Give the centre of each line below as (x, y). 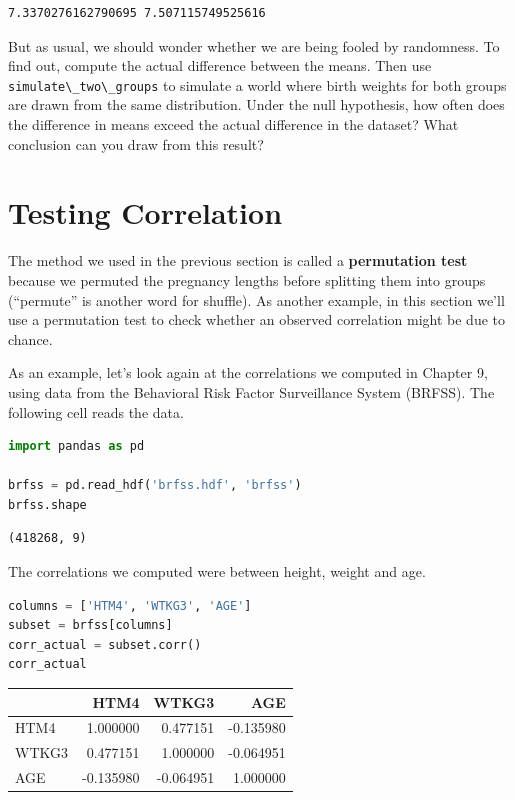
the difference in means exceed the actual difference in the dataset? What (233, 124)
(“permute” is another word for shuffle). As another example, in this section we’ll (256, 299)
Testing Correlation (145, 212)
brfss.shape (47, 504)
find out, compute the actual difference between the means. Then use (220, 65)
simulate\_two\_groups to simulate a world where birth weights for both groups (257, 84)
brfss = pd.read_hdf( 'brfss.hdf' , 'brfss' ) (155, 485)
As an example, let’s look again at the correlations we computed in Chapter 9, (248, 372)
